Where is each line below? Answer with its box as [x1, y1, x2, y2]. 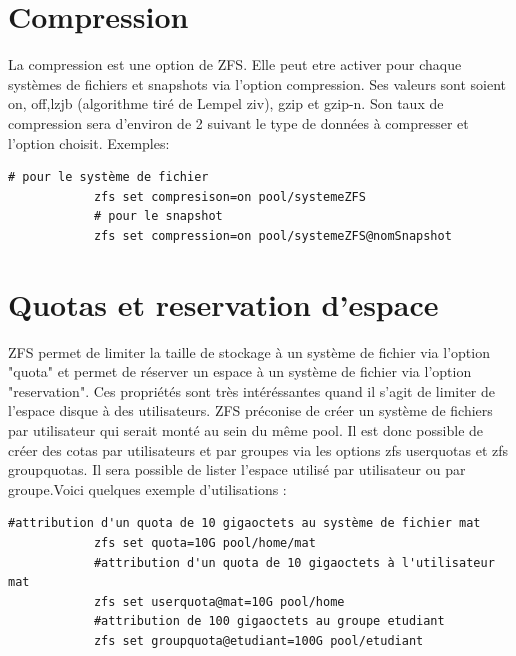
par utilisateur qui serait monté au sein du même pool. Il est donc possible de [8, 419, 484, 440]
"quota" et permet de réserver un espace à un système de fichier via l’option [8, 361, 472, 382]
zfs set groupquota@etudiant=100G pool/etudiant [93, 633, 424, 648]
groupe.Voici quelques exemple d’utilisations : [8, 478, 287, 499]
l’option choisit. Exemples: [8, 132, 170, 153]
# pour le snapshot [93, 209, 223, 224]
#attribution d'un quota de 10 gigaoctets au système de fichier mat [8, 516, 481, 531]
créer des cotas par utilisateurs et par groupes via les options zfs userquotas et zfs [8, 439, 509, 460]
